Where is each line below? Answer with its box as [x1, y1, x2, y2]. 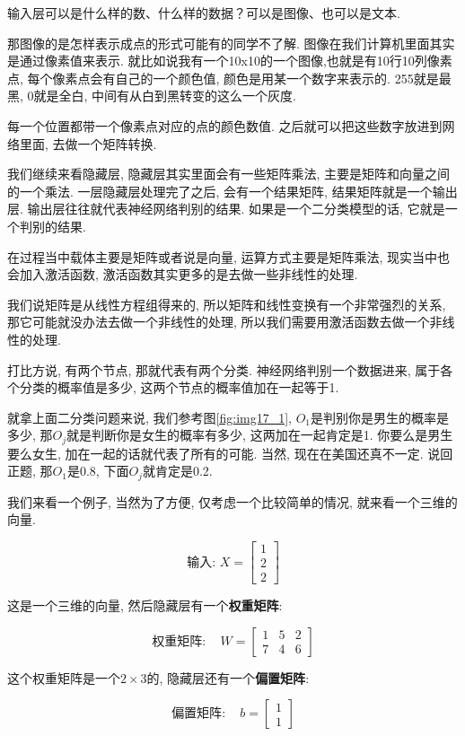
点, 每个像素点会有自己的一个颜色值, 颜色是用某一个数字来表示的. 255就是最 [7, 68, 452, 87]
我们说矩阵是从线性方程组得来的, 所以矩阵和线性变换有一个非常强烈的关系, [7, 294, 446, 313]
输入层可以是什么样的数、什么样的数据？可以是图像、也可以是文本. [7, 4, 400, 22]
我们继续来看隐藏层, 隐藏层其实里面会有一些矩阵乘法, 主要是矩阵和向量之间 [7, 164, 451, 183]
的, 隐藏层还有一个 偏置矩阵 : [146, 668, 310, 687]
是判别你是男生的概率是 [311, 407, 450, 426]
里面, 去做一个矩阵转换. [19, 134, 157, 153]
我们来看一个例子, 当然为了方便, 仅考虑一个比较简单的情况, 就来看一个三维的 [7, 492, 458, 511]
